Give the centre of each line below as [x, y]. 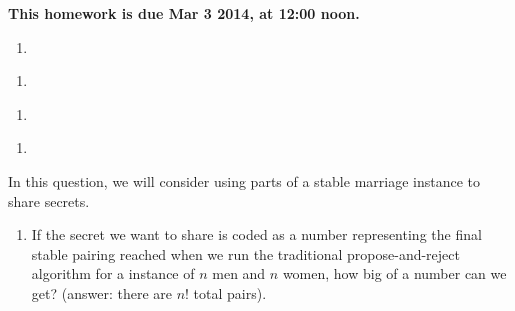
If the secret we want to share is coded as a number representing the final [256, 234]
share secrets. [49, 200]
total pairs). [230, 292]
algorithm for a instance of [113, 273]
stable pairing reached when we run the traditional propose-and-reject [245, 253]
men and [239, 273]
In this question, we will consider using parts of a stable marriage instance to [244, 180]
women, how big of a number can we [394, 273]
